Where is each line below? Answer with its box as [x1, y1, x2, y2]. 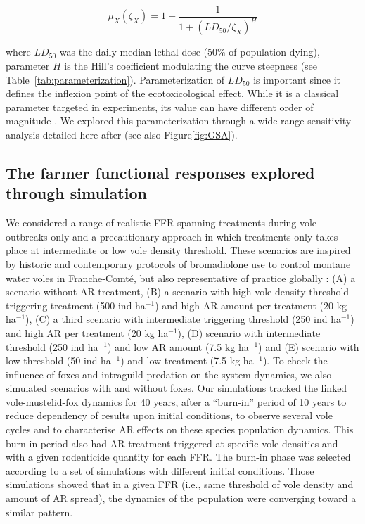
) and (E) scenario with [258, 339, 359, 354]
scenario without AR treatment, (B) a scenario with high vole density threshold [6, 284, 350, 299]
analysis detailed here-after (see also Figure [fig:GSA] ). [6, 127, 238, 141]
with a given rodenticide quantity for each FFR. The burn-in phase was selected [6, 449, 351, 464]
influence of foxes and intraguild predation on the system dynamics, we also [6, 366, 332, 381]
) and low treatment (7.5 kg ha [120, 353, 254, 368]
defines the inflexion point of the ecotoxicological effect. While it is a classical [6, 86, 339, 101]
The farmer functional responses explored [6, 161, 315, 183]
